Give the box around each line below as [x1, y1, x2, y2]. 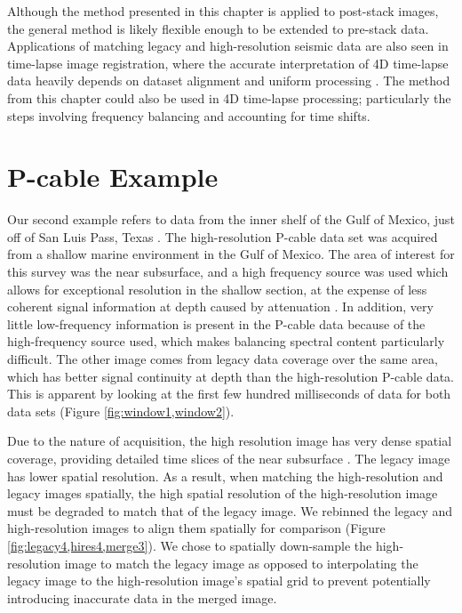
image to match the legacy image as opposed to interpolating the [64, 553, 418, 572]
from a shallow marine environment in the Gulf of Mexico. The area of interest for [7, 245, 455, 263]
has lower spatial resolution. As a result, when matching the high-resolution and [7, 466, 443, 485]
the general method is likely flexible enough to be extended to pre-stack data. [7, 19, 429, 37]
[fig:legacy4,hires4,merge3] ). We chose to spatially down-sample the [7, 536, 372, 554]
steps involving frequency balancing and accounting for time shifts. [7, 106, 370, 125]
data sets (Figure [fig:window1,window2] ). [7, 401, 235, 420]
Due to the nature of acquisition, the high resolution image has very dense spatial [7, 432, 452, 450]
